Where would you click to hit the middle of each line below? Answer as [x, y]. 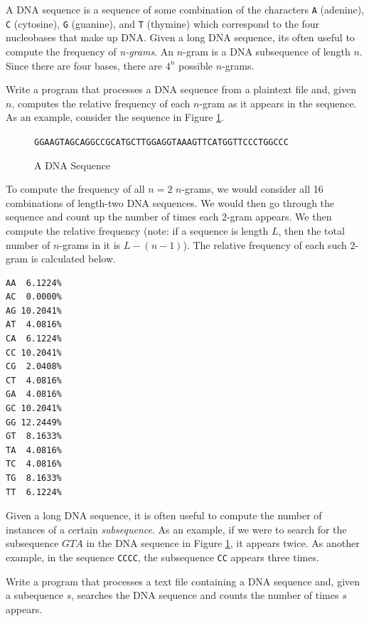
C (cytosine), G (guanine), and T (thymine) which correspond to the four [163, 23]
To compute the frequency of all [75, 189]
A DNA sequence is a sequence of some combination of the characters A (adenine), [185, 9]
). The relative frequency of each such [265, 244]
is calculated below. [73, 259]
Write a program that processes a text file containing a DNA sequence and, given [183, 581]
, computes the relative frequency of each [101, 103]
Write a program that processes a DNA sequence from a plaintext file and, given [181, 89]
